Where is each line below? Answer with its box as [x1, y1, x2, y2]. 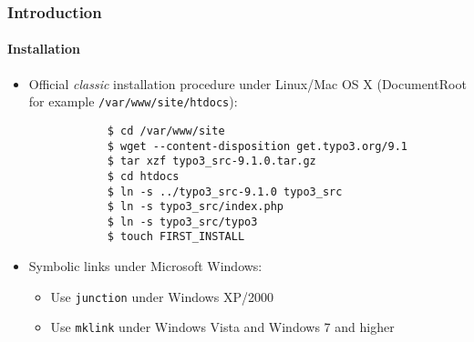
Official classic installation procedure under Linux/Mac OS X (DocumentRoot [28, 74, 467, 93]
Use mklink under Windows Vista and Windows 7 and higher [50, 317, 395, 337]
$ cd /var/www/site [107, 124, 225, 137]
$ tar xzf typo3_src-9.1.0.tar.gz [107, 155, 316, 168]
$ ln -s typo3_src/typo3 [107, 215, 258, 228]
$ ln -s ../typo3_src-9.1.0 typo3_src [107, 185, 343, 198]
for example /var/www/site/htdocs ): [28, 92, 238, 111]
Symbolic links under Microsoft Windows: [28, 256, 263, 276]
